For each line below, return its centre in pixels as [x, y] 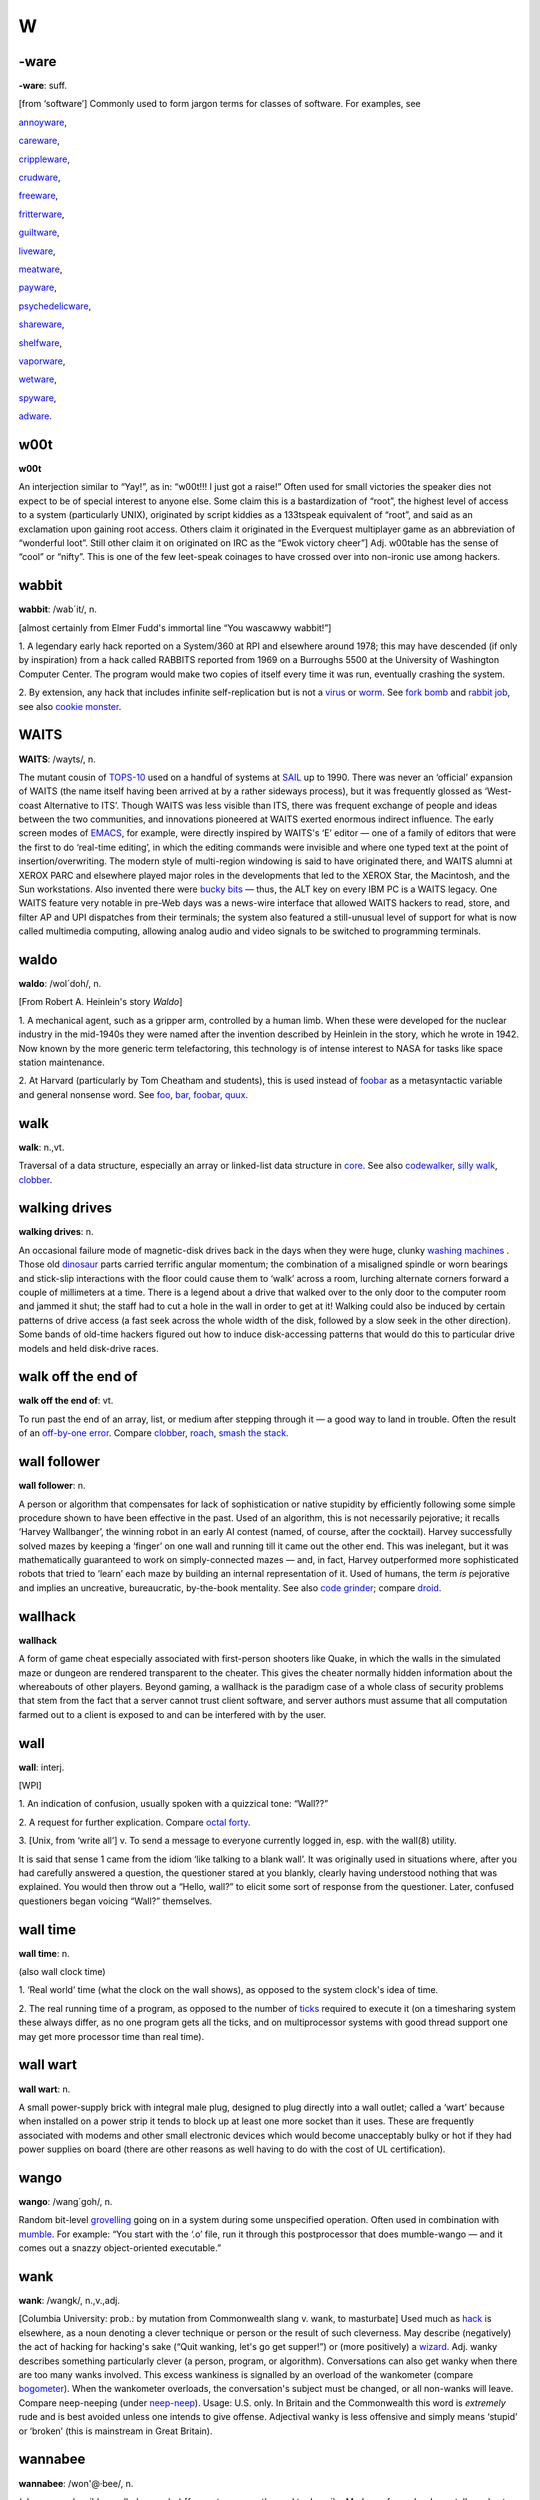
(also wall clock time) [62, 1972]
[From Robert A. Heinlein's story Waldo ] [100, 1002]
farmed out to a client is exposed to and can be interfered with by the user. [172, 1714]
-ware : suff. [42, 86]
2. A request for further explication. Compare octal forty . [134, 1822]
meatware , [40, 269]
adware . [35, 416]
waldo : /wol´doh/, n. [60, 984]
